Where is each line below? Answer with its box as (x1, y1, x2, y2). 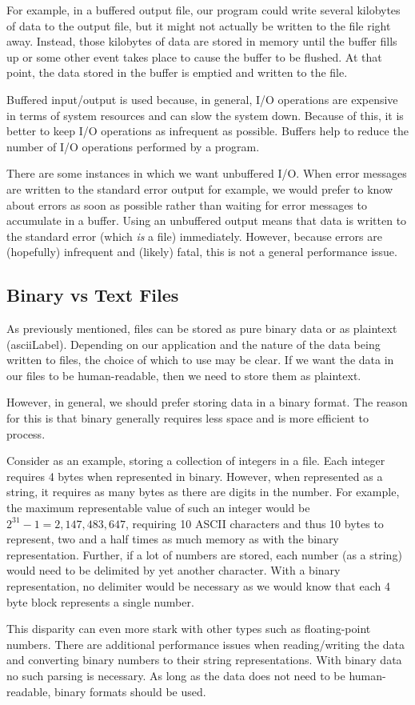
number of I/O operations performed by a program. (6, 138, 260, 154)
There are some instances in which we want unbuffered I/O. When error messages (6, 165, 407, 182)
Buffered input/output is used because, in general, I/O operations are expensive (6, 90, 398, 107)
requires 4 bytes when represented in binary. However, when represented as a (6, 467, 383, 484)
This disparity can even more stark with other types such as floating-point (6, 620, 371, 637)
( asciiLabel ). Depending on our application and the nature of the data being (6, 335, 381, 352)
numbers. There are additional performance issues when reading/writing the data (6, 635, 405, 652)
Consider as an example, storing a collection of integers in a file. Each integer (6, 452, 385, 469)
